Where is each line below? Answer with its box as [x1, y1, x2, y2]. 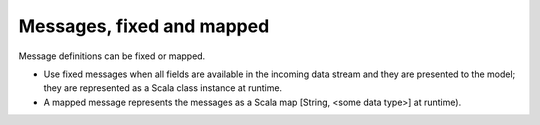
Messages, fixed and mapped [18, 15, 270, 37]
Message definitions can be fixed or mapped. [18, 50, 206, 62]
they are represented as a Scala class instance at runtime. [43, 82, 283, 94]
